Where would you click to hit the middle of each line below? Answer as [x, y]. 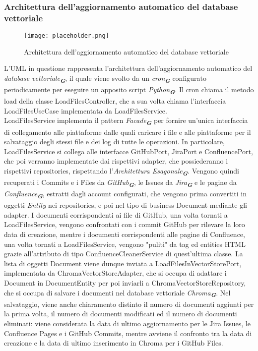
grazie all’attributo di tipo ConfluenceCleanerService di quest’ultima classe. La [124, 254]
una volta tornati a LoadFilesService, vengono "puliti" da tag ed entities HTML [125, 244]
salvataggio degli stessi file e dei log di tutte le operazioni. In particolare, [114, 142]
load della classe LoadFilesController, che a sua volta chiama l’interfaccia [115, 101]
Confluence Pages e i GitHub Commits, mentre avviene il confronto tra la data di [128, 333]
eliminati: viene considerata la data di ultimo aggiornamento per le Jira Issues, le [127, 323]
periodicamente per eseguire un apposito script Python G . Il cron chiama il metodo [129, 90]
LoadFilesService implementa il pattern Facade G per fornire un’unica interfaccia [126, 121]
